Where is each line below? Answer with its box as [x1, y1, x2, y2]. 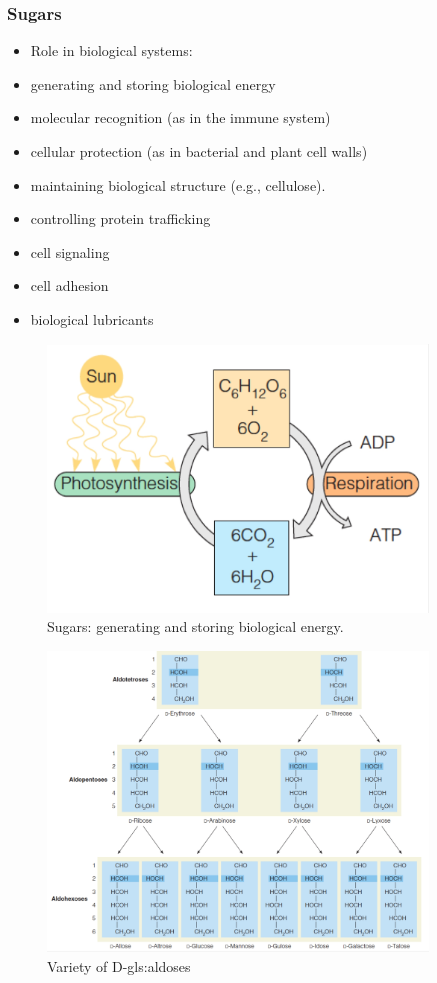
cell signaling [30, 241, 110, 262]
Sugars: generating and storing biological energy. [47, 616, 344, 637]
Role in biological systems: [30, 40, 193, 61]
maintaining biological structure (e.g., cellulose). [30, 174, 326, 195]
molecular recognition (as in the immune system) [30, 107, 331, 128]
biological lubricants [30, 308, 154, 329]
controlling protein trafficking [30, 208, 211, 229]
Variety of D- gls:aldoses [47, 955, 191, 976]
